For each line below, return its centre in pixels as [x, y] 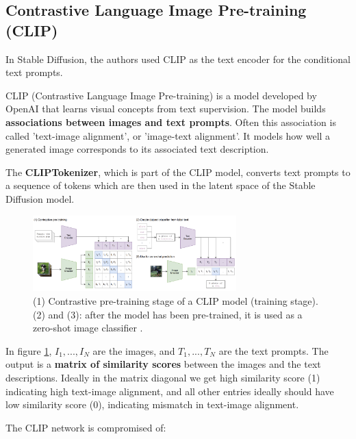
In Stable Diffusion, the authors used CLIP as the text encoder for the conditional [178, 59]
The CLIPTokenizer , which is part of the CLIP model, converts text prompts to [178, 172]
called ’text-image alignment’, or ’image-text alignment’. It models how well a [168, 135]
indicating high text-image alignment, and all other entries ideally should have [170, 391]
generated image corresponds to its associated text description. [137, 149]
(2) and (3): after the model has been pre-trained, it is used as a [168, 314]
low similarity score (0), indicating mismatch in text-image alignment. [152, 404]
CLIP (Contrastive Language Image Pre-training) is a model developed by [161, 95]
